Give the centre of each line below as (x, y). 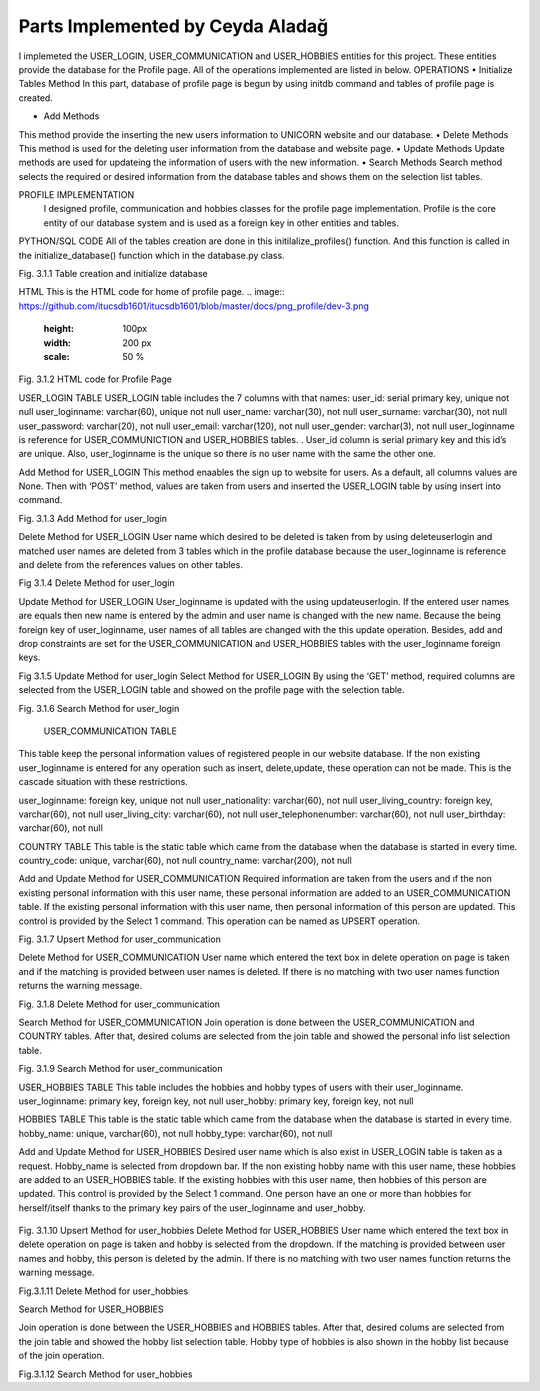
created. (36, 97)
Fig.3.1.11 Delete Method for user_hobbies (103, 1291)
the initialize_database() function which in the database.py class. (151, 255)
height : (59, 329)
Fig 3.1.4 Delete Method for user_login (96, 583)
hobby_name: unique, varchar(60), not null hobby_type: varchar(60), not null (175, 1133)
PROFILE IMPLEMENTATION (76, 195)
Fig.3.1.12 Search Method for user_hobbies (105, 1374)
